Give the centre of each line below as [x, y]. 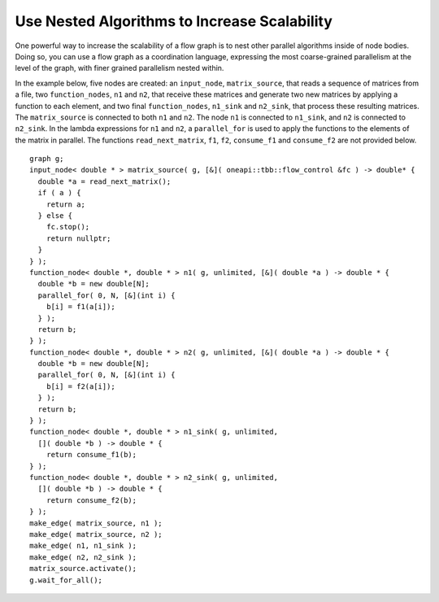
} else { [55, 216]
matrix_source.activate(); [83, 569]
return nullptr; [78, 238]
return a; [65, 204]
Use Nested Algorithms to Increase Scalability [174, 21]
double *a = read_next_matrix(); [104, 181]
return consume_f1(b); [91, 455]
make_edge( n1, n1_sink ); [83, 546]
